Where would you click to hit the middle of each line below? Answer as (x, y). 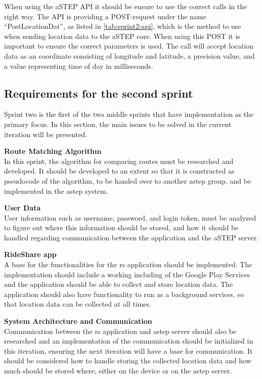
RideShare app (30, 254)
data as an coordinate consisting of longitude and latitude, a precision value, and (129, 55)
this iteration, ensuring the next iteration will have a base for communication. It (128, 350)
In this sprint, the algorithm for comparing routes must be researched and (119, 161)
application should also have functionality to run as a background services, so (124, 294)
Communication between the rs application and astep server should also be (120, 331)
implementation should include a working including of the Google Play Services (127, 274)
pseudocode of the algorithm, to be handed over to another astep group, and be (128, 180)
